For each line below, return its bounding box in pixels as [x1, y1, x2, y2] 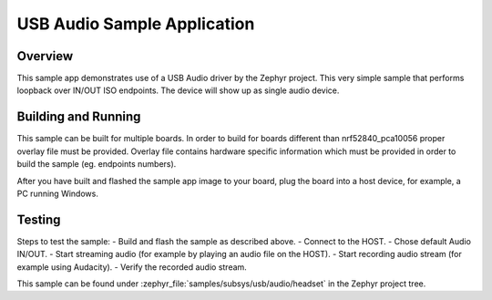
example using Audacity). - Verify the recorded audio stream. [16, 261, 248, 273]
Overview [16, 48, 74, 64]
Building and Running [16, 109, 141, 125]
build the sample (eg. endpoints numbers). [16, 159, 177, 170]
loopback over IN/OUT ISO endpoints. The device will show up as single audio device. [16, 85, 340, 96]
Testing [16, 212, 61, 227]
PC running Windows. [16, 188, 99, 199]
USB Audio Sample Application [16, 14, 255, 34]
